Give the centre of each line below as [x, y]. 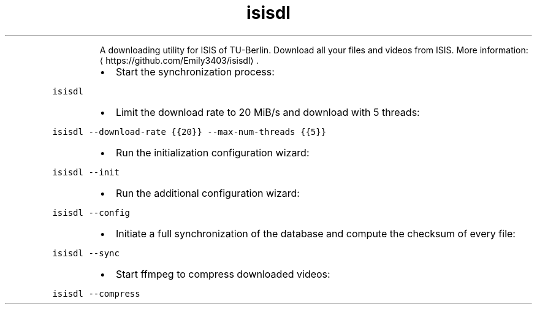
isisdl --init [86, 172]
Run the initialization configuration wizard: [212, 152]
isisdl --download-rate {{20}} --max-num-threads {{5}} [189, 132]
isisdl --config [91, 212]
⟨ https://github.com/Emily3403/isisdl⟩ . [179, 60]
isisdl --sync [86, 253]
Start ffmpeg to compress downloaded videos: [223, 274]
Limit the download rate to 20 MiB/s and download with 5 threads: [268, 112]
